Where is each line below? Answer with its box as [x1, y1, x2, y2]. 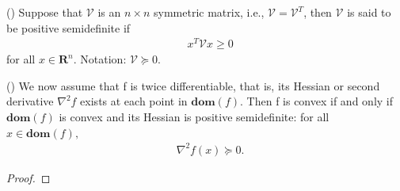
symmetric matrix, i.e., [154, 4, 265, 20]
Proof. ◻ [6, 169, 51, 185]
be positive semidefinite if [6, 19, 131, 36]
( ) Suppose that [6, 4, 83, 20]
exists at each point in [80, 93, 188, 109]
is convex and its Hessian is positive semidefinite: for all [59, 109, 330, 125]
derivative [6, 93, 54, 109]
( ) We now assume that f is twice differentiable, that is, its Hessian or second [6, 77, 380, 94]
